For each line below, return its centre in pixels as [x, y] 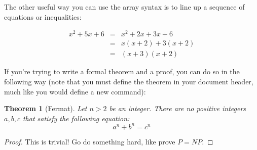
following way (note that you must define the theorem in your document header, [129, 81]
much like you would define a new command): [75, 91]
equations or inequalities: [43, 16]
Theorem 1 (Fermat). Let [46, 108]
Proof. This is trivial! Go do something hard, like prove [90, 141]
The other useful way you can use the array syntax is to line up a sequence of [124, 7]
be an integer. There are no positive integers [178, 108]
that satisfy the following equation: [76, 118]
